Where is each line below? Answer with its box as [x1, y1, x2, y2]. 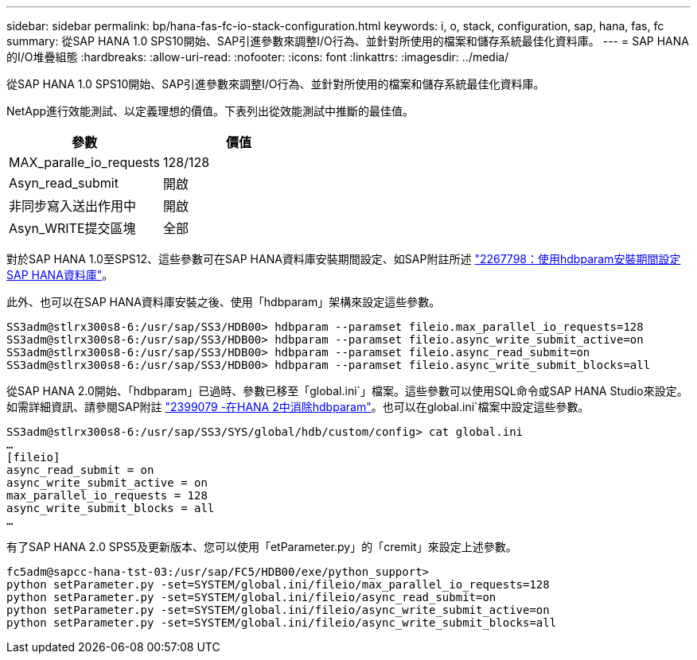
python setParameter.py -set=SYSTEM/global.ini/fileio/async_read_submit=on [6, 591, 496, 604]
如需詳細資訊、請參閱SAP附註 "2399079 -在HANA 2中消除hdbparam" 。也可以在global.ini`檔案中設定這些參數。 [6, 400, 590, 413]
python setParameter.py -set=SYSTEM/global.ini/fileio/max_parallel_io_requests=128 [6, 578, 550, 591]
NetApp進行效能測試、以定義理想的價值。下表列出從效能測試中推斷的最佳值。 [6, 104, 415, 118]
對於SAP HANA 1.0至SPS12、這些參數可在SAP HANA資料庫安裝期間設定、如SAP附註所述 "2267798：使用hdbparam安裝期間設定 [6, 252, 681, 266]
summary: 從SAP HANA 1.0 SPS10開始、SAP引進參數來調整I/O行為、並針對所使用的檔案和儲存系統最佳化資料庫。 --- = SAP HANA [6, 34, 689, 48]
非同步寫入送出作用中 [9, 198, 137, 214]
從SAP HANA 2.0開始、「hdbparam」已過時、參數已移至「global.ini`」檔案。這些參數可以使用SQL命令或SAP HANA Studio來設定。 [6, 384, 688, 398]
